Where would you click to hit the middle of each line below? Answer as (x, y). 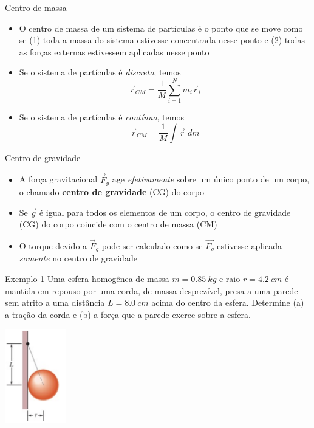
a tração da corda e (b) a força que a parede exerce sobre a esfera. (128, 314)
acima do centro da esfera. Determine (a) (228, 302)
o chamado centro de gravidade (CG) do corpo (111, 191)
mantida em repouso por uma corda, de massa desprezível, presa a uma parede (152, 290)
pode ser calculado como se (152, 245)
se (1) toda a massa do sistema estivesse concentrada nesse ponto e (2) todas (162, 40)
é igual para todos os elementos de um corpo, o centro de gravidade (165, 212)
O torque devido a (53, 245)
